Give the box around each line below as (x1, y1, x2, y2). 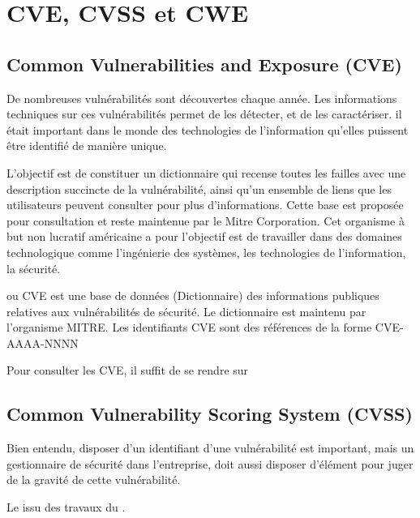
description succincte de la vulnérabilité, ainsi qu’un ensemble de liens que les (6, 180, 392, 197)
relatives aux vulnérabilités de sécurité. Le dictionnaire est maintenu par (6, 302, 366, 319)
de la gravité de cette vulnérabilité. (6, 471, 181, 488)
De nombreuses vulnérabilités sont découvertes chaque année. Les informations (6, 89, 397, 106)
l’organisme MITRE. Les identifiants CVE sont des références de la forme (6, 319, 372, 336)
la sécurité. (6, 259, 61, 276)
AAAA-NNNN (6, 334, 79, 351)
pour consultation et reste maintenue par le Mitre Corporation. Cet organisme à (6, 212, 405, 229)
